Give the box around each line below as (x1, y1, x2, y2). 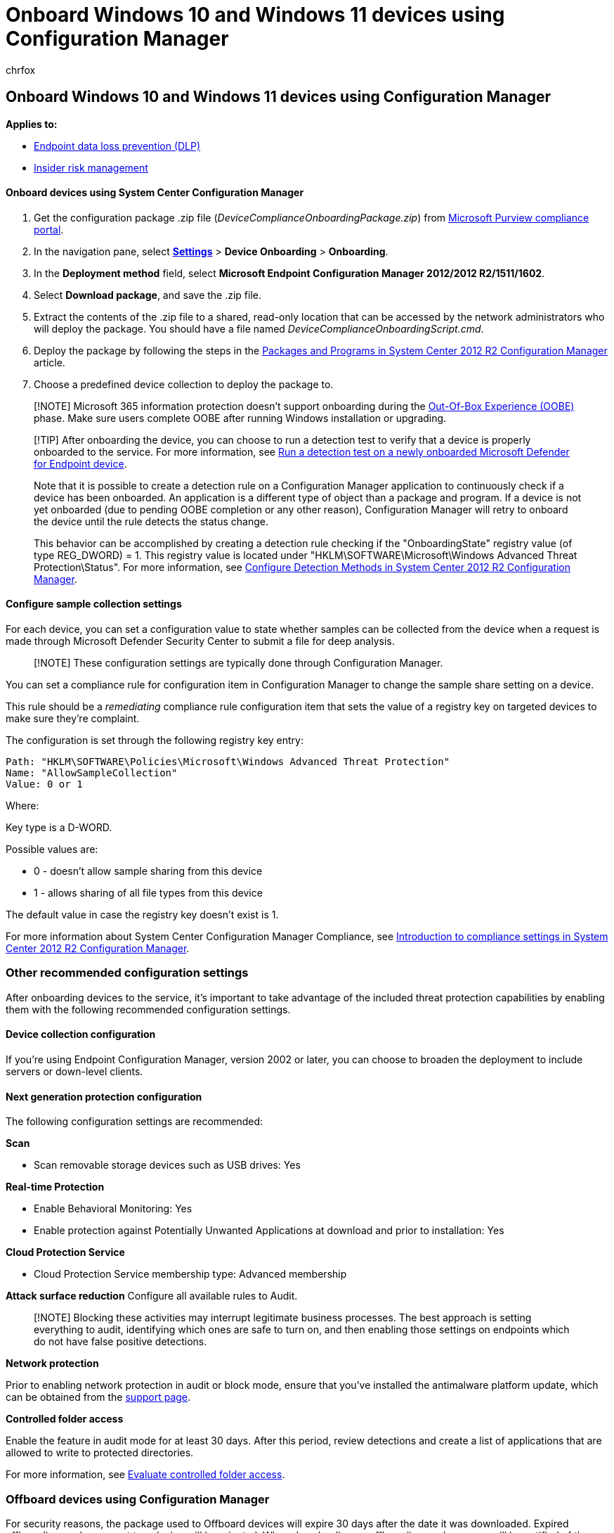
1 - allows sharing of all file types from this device (34, 887, 263, 899)
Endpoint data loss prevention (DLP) (34, 139, 201, 152)
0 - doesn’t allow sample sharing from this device (34, 865, 263, 878)
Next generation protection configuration (6, 1090, 202, 1103)
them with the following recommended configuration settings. (6, 1003, 291, 1015)
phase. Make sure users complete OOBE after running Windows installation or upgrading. (34, 411, 447, 424)
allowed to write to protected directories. (6, 1447, 194, 1459)
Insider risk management (34, 161, 148, 174)
